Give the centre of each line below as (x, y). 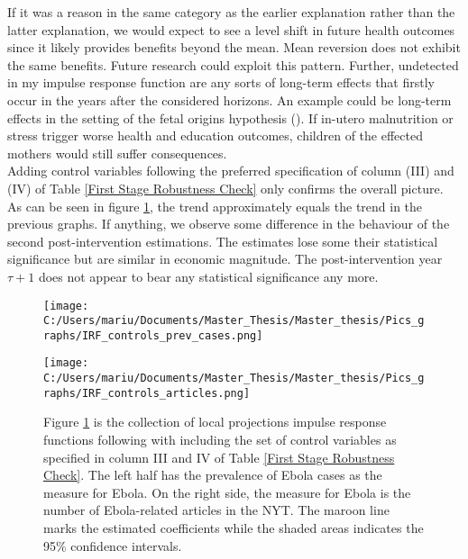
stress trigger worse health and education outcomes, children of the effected (215, 135)
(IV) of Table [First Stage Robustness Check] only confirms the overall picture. (225, 188)
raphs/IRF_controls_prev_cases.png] (153, 335)
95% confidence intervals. (113, 545)
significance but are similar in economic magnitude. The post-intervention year (225, 259)
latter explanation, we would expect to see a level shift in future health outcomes (231, 29)
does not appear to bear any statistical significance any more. (208, 276)
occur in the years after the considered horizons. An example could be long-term (229, 99)
